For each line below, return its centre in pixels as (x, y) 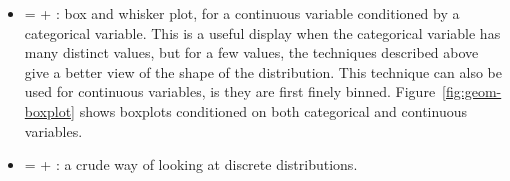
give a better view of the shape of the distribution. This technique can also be (263, 71)
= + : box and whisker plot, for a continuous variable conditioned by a (242, 13)
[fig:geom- (472, 91)
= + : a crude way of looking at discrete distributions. (191, 164)
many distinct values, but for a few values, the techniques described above (251, 52)
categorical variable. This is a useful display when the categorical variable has (262, 32)
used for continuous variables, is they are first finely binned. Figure (230, 91)
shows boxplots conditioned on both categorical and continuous (273, 110)
